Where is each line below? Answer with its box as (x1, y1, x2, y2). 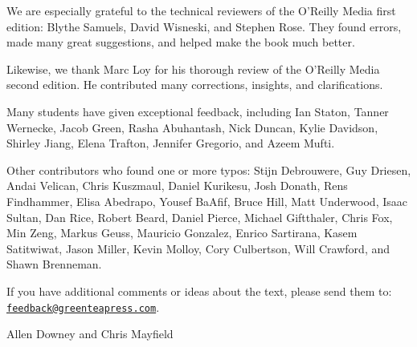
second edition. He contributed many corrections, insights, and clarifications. (6, 76, 383, 93)
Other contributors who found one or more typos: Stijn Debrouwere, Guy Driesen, (6, 161, 411, 178)
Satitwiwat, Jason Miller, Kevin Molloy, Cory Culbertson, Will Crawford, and (6, 240, 390, 256)
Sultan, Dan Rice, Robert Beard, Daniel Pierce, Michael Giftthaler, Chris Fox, (6, 208, 393, 225)
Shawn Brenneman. (6, 256, 102, 272)
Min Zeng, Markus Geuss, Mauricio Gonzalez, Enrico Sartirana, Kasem (6, 224, 358, 241)
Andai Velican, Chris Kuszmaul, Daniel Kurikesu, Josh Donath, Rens (6, 177, 348, 194)
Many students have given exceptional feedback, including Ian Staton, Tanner (6, 103, 389, 119)
